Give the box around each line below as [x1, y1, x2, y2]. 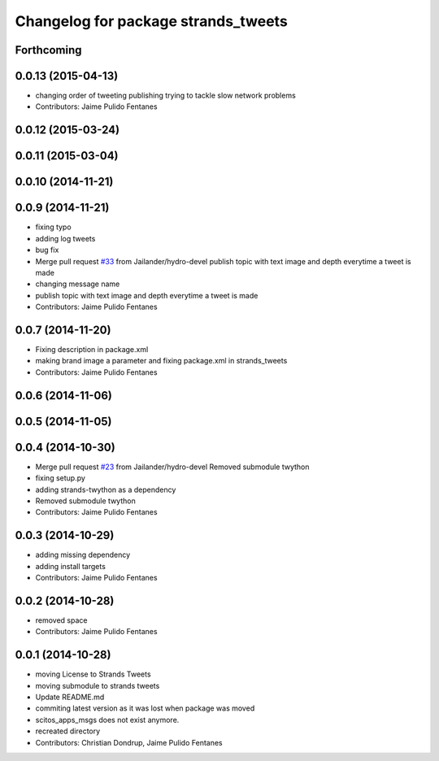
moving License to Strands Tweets [35, 669, 151, 679]
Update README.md [35, 692, 105, 702]
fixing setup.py [35, 473, 85, 483]
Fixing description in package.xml [35, 345, 149, 354]
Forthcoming [15, 43, 82, 57]
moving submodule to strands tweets [35, 681, 160, 690]
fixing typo [35, 222, 72, 232]
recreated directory [35, 726, 101, 736]
